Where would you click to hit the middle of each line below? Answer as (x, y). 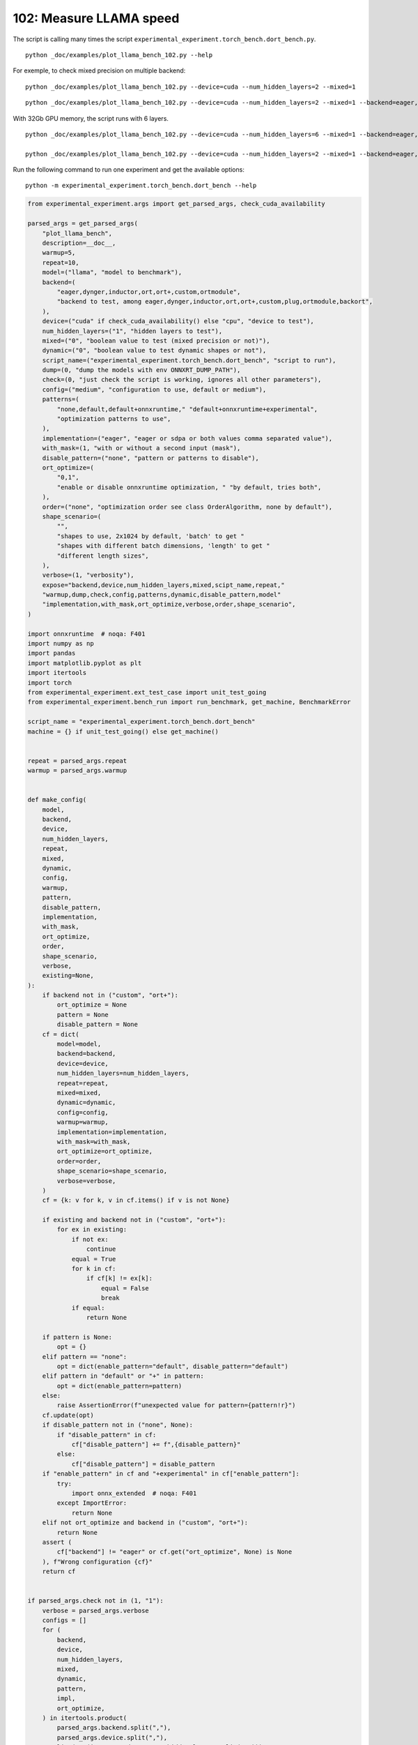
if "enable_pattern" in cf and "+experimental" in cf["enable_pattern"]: (171, 1474)
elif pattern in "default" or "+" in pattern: (123, 1376)
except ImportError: (92, 1503)
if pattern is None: (77, 1337)
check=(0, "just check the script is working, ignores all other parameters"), (182, 380)
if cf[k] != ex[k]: (119, 1278)
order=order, (79, 1161)
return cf (59, 1572)
